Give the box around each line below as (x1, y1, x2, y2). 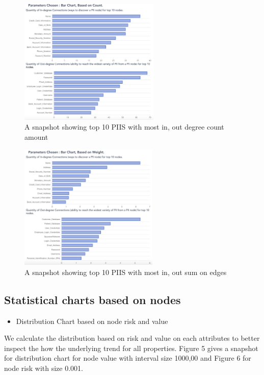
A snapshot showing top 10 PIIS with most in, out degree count (24, 121, 224, 132)
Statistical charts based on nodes (4, 291, 181, 307)
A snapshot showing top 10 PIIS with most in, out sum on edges (24, 266, 227, 277)
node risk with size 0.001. (4, 363, 83, 373)
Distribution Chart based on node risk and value (16, 315, 168, 326)
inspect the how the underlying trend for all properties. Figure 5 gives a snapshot (4, 342, 258, 353)
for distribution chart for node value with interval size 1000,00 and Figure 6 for (4, 353, 251, 363)
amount (24, 131, 48, 142)
